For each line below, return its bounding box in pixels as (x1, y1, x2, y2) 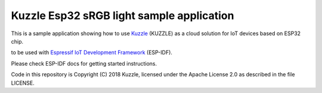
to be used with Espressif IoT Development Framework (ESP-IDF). (11, 49, 173, 56)
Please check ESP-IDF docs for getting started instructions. (11, 60, 157, 67)
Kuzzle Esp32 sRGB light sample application (11, 9, 234, 22)
